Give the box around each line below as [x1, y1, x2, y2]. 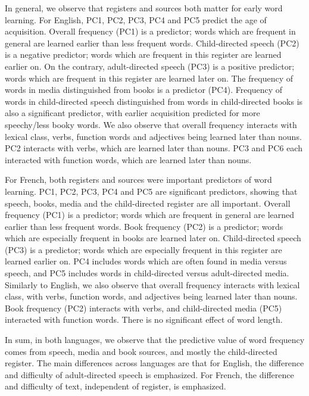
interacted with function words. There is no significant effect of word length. [5, 313, 283, 326]
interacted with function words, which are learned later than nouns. [5, 153, 252, 166]
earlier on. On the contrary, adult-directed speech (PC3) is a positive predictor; [5, 60, 295, 72]
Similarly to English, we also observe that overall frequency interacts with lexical [5, 278, 300, 291]
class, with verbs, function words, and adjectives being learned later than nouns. [5, 290, 298, 303]
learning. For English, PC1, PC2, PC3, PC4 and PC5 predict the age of [5, 13, 267, 26]
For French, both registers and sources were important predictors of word [5, 173, 272, 186]
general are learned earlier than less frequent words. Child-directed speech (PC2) [5, 36, 299, 49]
